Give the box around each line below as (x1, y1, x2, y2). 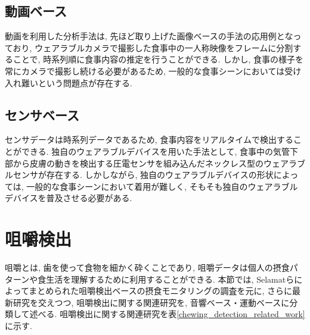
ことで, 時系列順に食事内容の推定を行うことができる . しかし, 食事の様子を (13, 53, 303, 65)
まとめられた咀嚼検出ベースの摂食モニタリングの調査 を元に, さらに (29, 284, 293, 297)
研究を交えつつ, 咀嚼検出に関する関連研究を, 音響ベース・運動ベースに (13, 296, 290, 308)
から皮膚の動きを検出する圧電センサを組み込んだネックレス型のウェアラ (13, 156, 297, 169)
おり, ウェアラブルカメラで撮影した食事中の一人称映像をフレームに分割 (13, 41, 293, 54)
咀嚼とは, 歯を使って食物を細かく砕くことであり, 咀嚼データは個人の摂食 (5, 261, 290, 274)
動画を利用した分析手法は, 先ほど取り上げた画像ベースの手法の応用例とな (5, 30, 293, 42)
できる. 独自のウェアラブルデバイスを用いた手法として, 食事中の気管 (21, 145, 290, 157)
